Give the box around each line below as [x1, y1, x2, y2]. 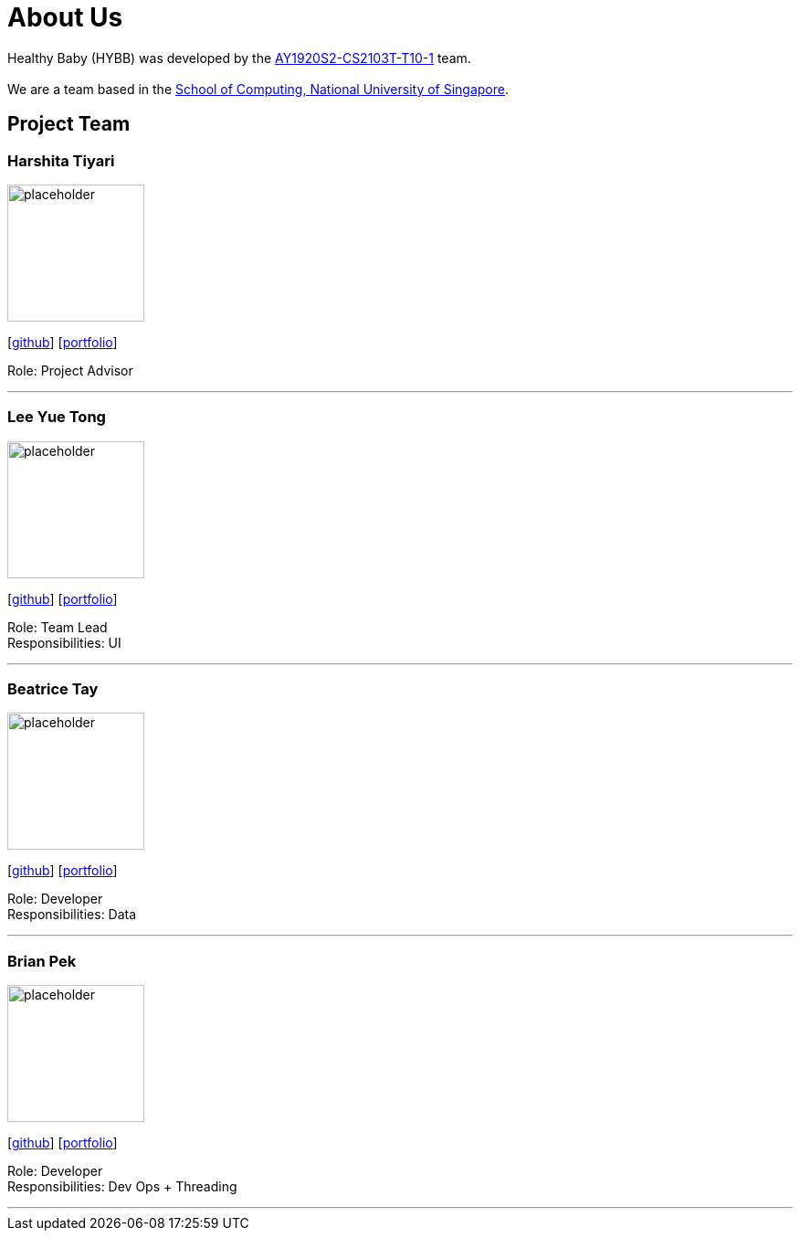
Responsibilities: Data [7, 906, 137, 923]
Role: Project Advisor [7, 362, 133, 378]
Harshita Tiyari [7, 151, 115, 170]
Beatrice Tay [7, 680, 99, 699]
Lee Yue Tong [7, 407, 106, 427]
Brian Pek [7, 951, 77, 970]
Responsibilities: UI [7, 634, 121, 651]
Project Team [7, 112, 131, 136]
